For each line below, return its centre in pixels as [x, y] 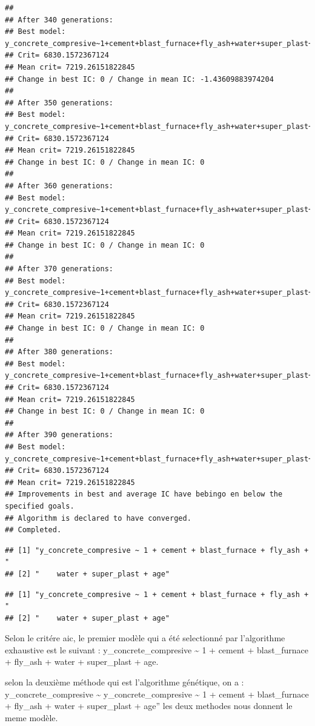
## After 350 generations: [59, 103]
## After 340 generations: [59, 20]
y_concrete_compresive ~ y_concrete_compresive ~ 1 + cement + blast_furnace [157, 694]
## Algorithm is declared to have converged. [98, 518]
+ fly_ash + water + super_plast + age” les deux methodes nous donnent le [149, 706]
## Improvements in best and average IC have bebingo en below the [144, 494]
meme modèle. [31, 717]
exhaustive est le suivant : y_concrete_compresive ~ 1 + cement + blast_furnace [157, 649]
